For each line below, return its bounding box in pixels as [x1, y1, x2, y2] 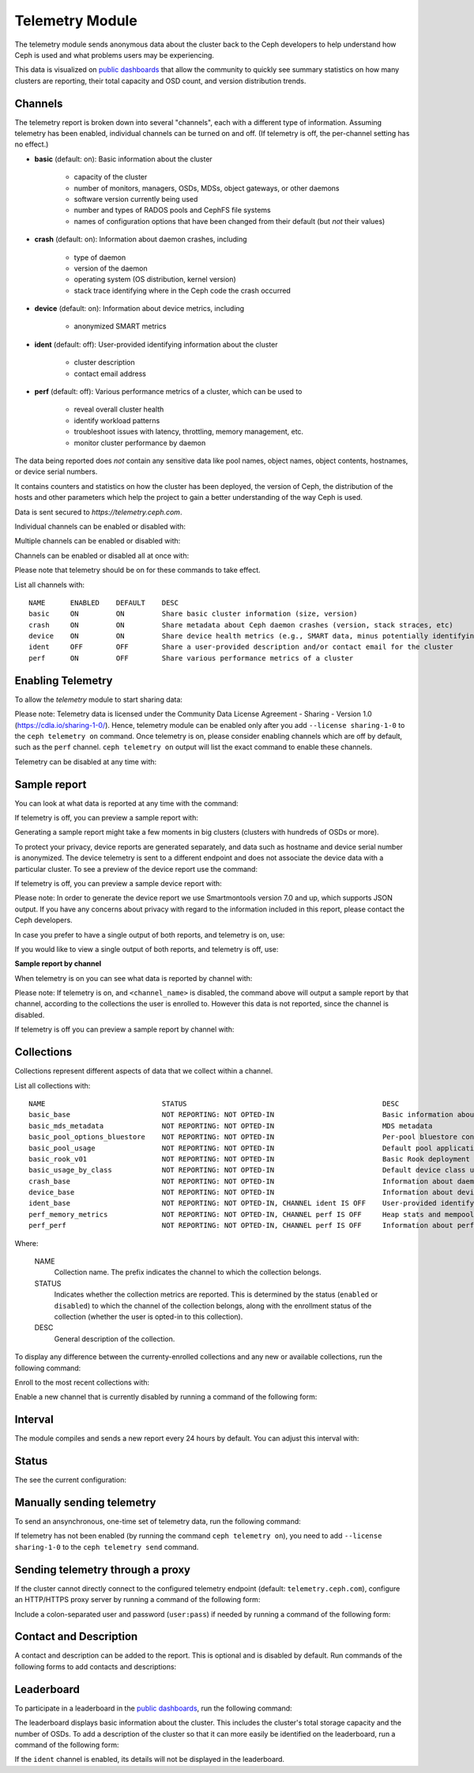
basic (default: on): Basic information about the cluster [34, 154, 213, 164]
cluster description [73, 358, 135, 367]
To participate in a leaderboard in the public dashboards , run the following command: [14, 1703, 292, 1713]
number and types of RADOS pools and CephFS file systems [73, 206, 272, 215]
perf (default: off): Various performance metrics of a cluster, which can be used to [34, 387, 303, 396]
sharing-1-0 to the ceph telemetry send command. [14, 1542, 199, 1551]
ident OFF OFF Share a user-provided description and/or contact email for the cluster [28, 642, 453, 652]
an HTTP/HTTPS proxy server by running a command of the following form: [14, 1595, 261, 1604]
